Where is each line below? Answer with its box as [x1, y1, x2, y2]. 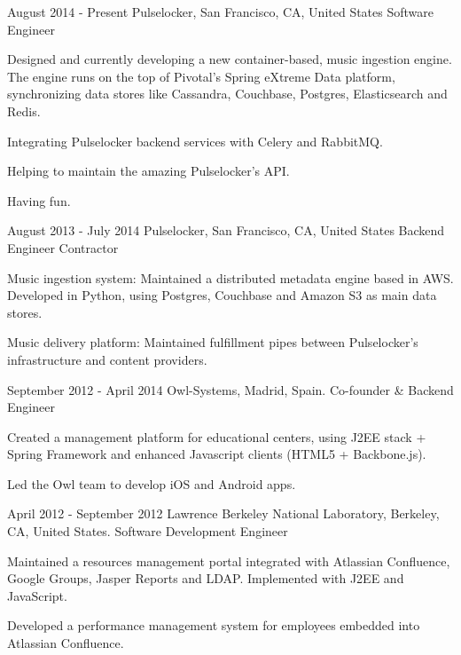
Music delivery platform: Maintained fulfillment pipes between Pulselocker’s [7, 333, 418, 351]
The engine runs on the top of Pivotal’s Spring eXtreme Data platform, [7, 67, 395, 85]
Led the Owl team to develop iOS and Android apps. [7, 474, 296, 493]
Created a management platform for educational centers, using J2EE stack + [7, 427, 426, 446]
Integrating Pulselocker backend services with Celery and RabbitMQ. [7, 131, 383, 150]
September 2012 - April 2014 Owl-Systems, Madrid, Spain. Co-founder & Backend [7, 380, 454, 399]
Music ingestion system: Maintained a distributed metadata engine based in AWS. [7, 268, 454, 287]
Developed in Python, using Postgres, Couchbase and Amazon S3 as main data [7, 286, 437, 304]
